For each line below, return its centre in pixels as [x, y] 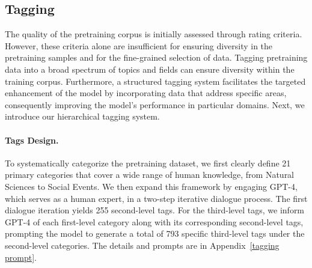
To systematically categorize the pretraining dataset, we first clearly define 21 [148, 163]
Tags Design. [32, 140]
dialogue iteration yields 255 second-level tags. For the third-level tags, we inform [155, 210]
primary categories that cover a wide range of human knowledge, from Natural [150, 175]
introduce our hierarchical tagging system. [82, 116]
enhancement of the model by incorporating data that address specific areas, [146, 93]
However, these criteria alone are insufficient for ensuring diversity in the [139, 45]
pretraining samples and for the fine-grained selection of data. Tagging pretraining [156, 57]
